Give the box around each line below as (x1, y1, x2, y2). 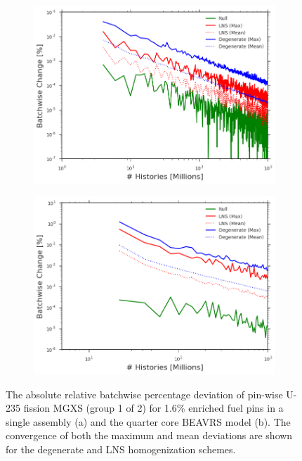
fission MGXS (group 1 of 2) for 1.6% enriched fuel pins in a (23, 400, 284, 415)
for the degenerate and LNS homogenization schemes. (6, 441, 236, 456)
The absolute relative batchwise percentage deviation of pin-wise (6, 386, 283, 401)
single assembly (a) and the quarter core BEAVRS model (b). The (6, 414, 291, 429)
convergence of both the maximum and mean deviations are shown (6, 428, 293, 443)
